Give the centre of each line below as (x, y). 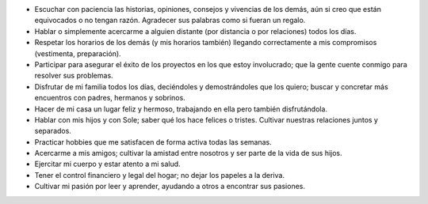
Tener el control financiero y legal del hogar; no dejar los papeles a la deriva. (160, 175)
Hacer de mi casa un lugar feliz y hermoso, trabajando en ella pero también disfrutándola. (181, 109)
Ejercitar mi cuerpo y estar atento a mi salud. (108, 164)
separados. (53, 131)
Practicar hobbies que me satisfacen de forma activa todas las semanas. (153, 142)
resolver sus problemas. (74, 76)
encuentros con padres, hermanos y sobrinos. (110, 98)
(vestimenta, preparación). (78, 53)
